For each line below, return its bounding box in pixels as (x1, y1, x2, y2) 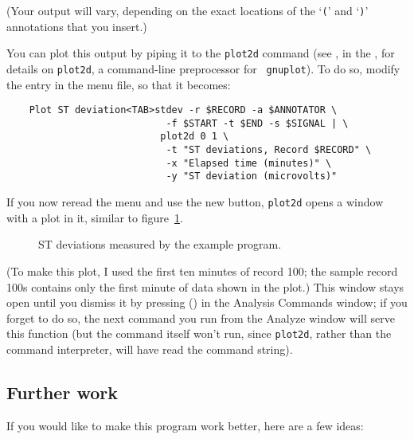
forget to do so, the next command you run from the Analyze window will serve (6, 309, 395, 326)
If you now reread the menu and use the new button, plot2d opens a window (6, 194, 384, 210)
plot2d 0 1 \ (160, 131, 229, 143)
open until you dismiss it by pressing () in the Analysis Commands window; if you (6, 294, 408, 311)
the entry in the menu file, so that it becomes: (6, 76, 231, 92)
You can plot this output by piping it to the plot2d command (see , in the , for (6, 45, 395, 61)
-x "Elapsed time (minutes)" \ (166, 157, 332, 169)
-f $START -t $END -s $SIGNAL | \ (166, 117, 349, 129)
